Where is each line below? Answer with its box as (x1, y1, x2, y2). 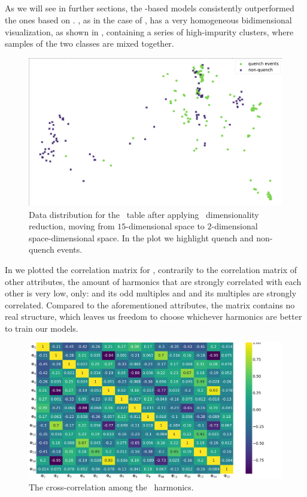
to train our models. (5, 322, 78, 334)
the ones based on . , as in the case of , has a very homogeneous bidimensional (5, 13, 292, 26)
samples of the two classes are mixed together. (5, 37, 174, 50)
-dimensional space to (126, 220, 205, 232)
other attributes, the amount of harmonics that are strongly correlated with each (5, 275, 302, 287)
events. (57, 243, 83, 256)
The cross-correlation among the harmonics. (29, 480, 194, 493)
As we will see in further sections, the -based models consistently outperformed (5, 2, 294, 14)
